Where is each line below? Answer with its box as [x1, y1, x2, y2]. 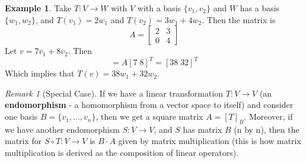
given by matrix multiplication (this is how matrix [118, 135, 301, 147]
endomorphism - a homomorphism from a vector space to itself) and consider [5, 98, 294, 111]
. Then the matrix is [202, 13, 276, 25]
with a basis [137, 2, 181, 14]
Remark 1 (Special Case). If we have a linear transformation [5, 87, 224, 99]
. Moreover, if [244, 110, 293, 123]
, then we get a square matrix [95, 110, 203, 123]
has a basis [240, 2, 280, 14]
